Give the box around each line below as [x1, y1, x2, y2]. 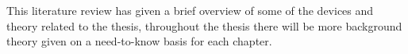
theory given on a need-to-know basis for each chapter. [6, 33, 272, 49]
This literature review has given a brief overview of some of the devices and [6, 2, 374, 18]
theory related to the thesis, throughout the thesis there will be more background [6, 17, 402, 34]
